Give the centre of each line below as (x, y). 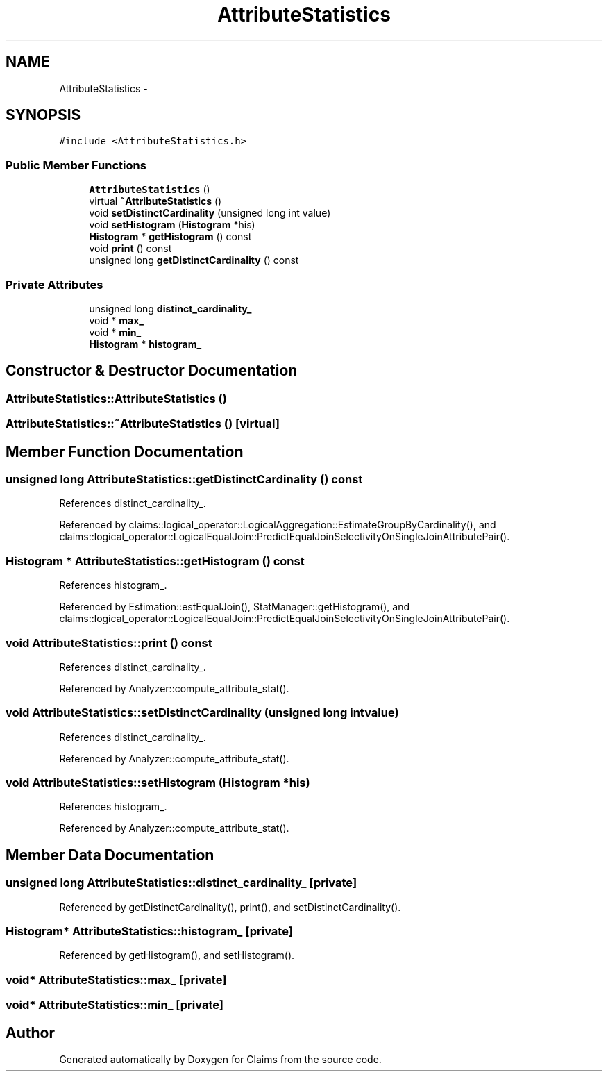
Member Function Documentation (125, 451)
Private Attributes (54, 284)
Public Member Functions (76, 165)
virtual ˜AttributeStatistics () (155, 201)
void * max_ (116, 320)
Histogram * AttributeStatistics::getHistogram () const (155, 561)
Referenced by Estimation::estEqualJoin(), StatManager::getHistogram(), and (235, 607)
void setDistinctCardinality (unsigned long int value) (210, 213)
